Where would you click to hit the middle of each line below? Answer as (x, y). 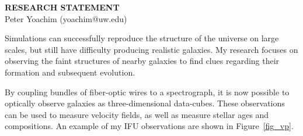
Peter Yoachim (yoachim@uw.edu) (66, 18)
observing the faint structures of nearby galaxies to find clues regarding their (142, 61)
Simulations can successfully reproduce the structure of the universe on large (142, 38)
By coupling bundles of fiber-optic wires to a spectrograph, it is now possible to (147, 92)
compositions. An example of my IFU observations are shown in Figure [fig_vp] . (149, 126)
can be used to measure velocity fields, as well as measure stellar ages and (137, 114)
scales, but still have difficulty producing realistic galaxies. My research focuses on (151, 49)
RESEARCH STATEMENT (62, 7)
